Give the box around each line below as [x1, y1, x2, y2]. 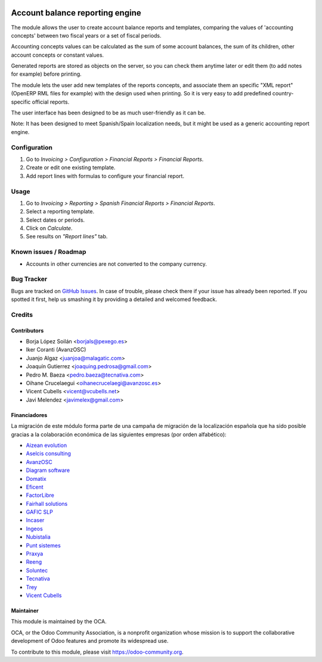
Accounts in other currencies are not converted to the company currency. [26, 260, 207, 268]
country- [272, 90, 294, 97]
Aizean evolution [26, 442, 67, 449]
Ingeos [26, 525, 43, 532]
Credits [11, 310, 33, 319]
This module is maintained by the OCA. [11, 618, 107, 625]
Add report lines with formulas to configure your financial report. [26, 172, 185, 179]
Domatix [26, 475, 47, 482]
